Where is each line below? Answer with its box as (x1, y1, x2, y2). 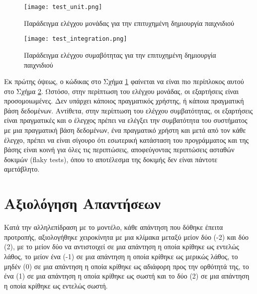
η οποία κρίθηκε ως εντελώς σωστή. (4, 280, 108, 291)
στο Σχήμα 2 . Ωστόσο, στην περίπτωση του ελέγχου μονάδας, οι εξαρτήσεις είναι (4, 86, 239, 96)
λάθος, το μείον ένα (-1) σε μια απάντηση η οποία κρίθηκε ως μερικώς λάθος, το (4, 251, 238, 261)
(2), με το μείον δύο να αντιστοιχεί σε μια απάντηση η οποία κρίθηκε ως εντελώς (4, 241, 239, 252)
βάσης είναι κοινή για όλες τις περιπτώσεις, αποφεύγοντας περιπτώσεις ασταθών (4, 144, 235, 155)
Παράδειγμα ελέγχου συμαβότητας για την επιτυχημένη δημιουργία (24, 49, 216, 60)
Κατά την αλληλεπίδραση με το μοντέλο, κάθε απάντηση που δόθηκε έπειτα (4, 222, 223, 232)
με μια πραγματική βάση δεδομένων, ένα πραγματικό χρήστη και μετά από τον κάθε (4, 125, 246, 135)
